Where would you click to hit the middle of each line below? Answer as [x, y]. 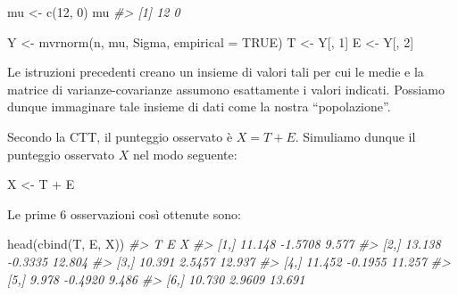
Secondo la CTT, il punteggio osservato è [120, 136]
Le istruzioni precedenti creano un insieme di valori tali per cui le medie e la [216, 72]
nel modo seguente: [185, 154]
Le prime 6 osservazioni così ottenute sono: [124, 213]
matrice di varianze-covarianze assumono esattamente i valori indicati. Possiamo [226, 89]
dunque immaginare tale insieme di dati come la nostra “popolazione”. [199, 107]
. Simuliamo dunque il [355, 136]
